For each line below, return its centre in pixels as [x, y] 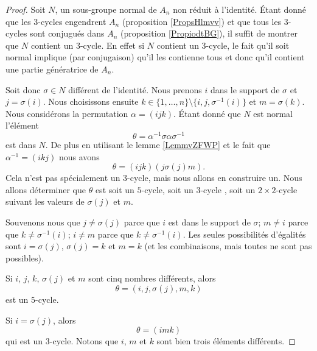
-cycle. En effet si [112, 45]
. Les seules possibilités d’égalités [244, 234]
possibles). [25, 257]
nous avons [79, 156]
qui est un [24, 341]
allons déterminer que [46, 189]
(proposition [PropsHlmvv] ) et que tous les [202, 21]
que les [18, 21]
